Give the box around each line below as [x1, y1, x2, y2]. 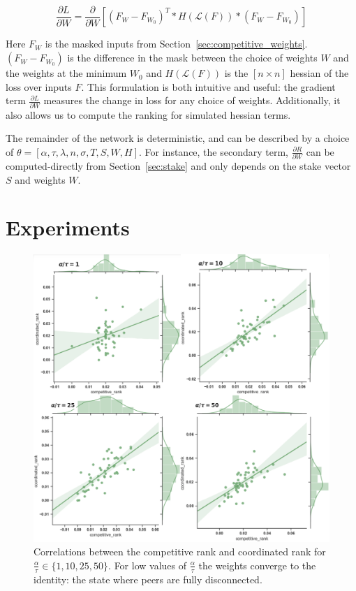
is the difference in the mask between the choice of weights [67, 50, 318, 65]
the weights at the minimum [6, 66, 127, 80]
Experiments [6, 213, 130, 242]
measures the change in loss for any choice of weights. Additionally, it [43, 93, 341, 108]
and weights [15, 172, 66, 187]
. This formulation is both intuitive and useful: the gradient [81, 79, 336, 94]
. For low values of [108, 557, 186, 572]
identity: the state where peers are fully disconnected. [34, 571, 262, 586]
